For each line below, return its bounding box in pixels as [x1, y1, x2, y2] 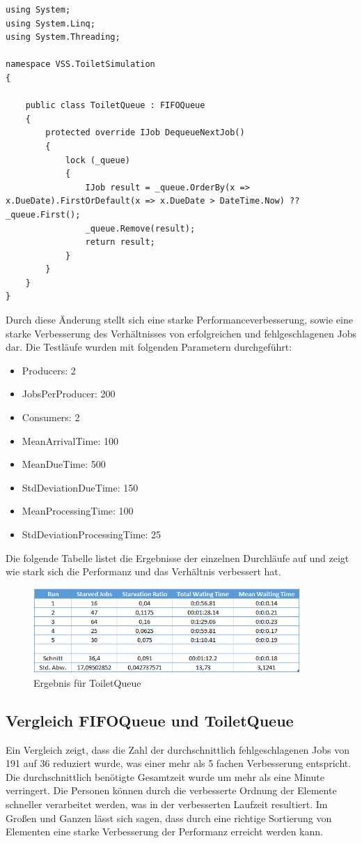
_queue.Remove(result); [85, 223, 196, 234]
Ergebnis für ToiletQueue [33, 675, 141, 690]
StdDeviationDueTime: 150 [22, 480, 139, 494]
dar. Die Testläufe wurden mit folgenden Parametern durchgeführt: [6, 340, 292, 354]
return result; [85, 237, 155, 248]
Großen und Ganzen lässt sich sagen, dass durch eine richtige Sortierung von [6, 810, 332, 825]
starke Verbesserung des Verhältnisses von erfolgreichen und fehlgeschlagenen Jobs [6, 326, 356, 340]
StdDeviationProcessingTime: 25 [22, 527, 162, 541]
